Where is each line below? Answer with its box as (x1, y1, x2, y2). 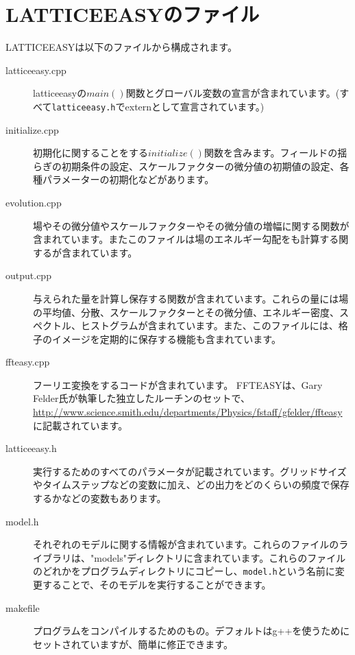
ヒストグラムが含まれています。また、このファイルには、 (80, 318, 339, 333)
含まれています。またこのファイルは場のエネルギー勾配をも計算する (33, 232, 339, 246)
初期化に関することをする (33, 145, 148, 160)
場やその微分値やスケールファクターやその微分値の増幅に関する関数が (33, 218, 350, 233)
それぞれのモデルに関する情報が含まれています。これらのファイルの (33, 537, 339, 551)
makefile (5, 600, 40, 615)
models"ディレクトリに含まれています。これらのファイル (94, 550, 346, 564)
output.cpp (5, 268, 51, 283)
